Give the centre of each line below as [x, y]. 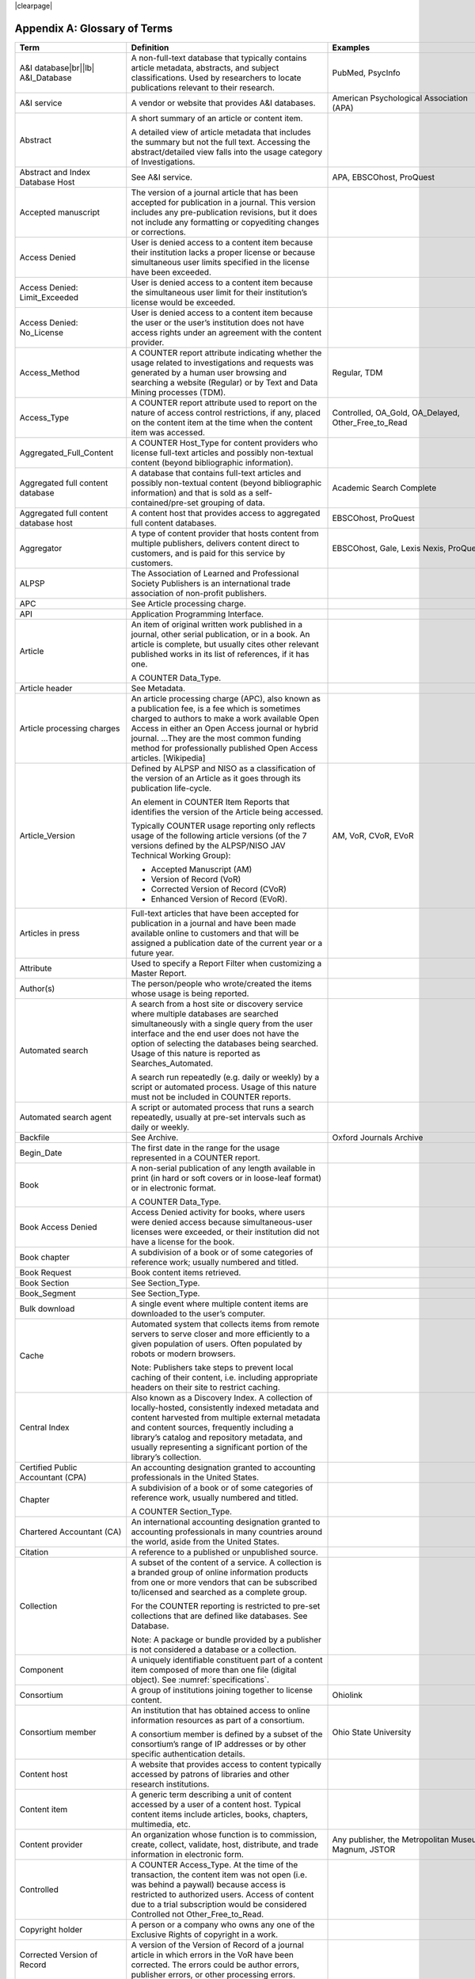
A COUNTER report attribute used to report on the [224, 402]
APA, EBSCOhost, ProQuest [384, 177]
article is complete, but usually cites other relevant [225, 644]
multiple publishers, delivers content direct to [215, 543]
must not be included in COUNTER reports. [211, 1096]
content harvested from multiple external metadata [226, 1417]
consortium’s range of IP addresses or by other [218, 1744]
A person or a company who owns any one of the [223, 1924]
